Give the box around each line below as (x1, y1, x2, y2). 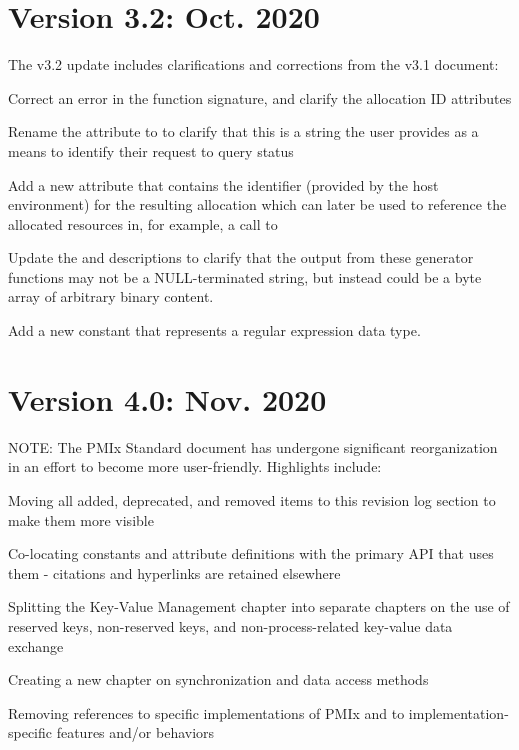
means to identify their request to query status (8, 140, 294, 161)
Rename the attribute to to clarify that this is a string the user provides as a (8, 121, 479, 142)
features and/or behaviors (56, 722, 215, 743)
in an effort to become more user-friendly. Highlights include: (8, 456, 382, 477)
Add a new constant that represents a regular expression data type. (8, 320, 421, 341)
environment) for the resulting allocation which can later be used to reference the (8, 194, 507, 215)
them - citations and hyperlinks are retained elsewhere (8, 562, 341, 583)
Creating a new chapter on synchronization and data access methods (8, 669, 429, 690)
